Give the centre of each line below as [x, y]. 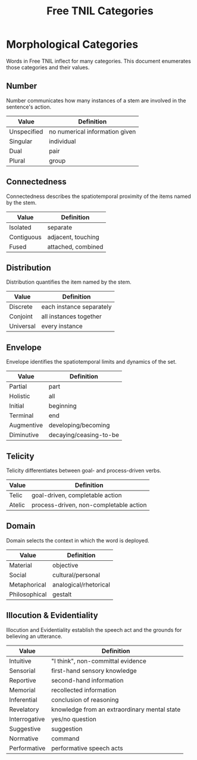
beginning [63, 406]
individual [62, 141]
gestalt [62, 594]
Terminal [21, 415]
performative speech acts [87, 748]
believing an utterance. [34, 636]
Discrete [21, 307]
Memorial [22, 690]
